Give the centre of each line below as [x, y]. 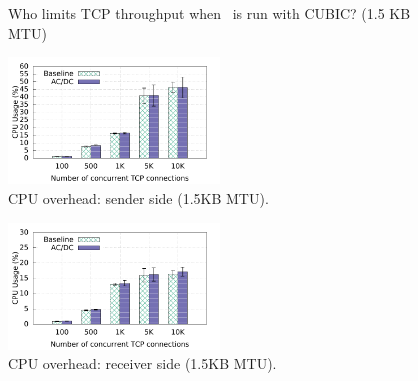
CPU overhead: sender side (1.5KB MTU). [138, 197]
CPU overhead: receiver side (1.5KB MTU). [142, 363]
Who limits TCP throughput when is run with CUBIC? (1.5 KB [209, 13]
